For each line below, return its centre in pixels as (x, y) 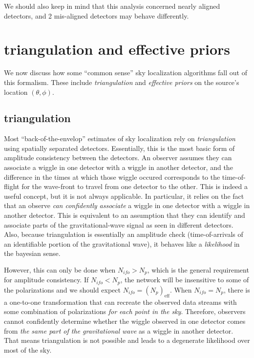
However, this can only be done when (60, 270)
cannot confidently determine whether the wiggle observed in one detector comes (125, 321)
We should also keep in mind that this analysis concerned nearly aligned (112, 6)
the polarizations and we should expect (62, 289)
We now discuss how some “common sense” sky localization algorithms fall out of (126, 73)
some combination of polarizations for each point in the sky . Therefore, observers (125, 311)
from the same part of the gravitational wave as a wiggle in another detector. (119, 330)
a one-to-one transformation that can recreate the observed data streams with (120, 302)
